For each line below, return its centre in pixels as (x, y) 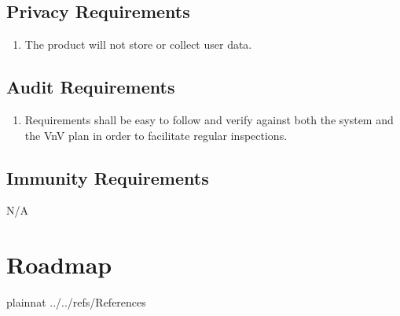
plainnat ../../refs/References (76, 302)
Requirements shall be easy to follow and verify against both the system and (209, 119)
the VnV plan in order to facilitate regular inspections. (156, 135)
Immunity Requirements (108, 177)
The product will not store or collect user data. (138, 44)
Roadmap (59, 265)
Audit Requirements (91, 87)
